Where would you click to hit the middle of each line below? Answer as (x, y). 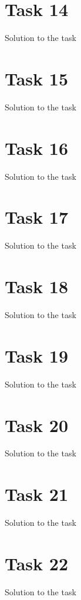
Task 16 (36, 147)
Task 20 (36, 425)
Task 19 (36, 355)
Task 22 (36, 563)
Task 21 (36, 494)
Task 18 (36, 286)
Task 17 (36, 217)
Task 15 (36, 78)
